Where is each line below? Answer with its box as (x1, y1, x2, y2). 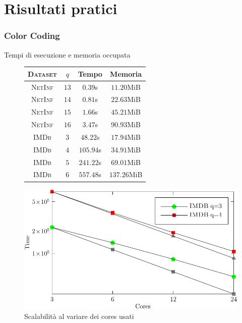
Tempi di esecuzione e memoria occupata (4, 49, 131, 60)
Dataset (28, 68, 57, 79)
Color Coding (4, 29, 60, 42)
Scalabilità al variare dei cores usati (24, 311, 134, 321)
